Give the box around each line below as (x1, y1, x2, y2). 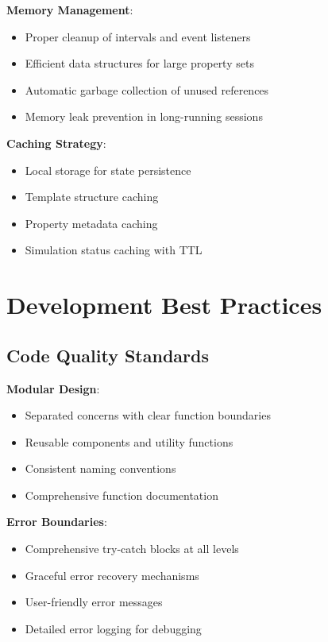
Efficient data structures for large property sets (25, 55, 254, 72)
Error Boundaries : (6, 513, 107, 530)
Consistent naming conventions (25, 460, 176, 477)
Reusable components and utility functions (25, 433, 233, 450)
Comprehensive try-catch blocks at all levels (25, 540, 239, 557)
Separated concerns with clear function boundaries (25, 407, 271, 423)
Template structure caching (25, 188, 159, 205)
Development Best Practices (6, 288, 322, 321)
